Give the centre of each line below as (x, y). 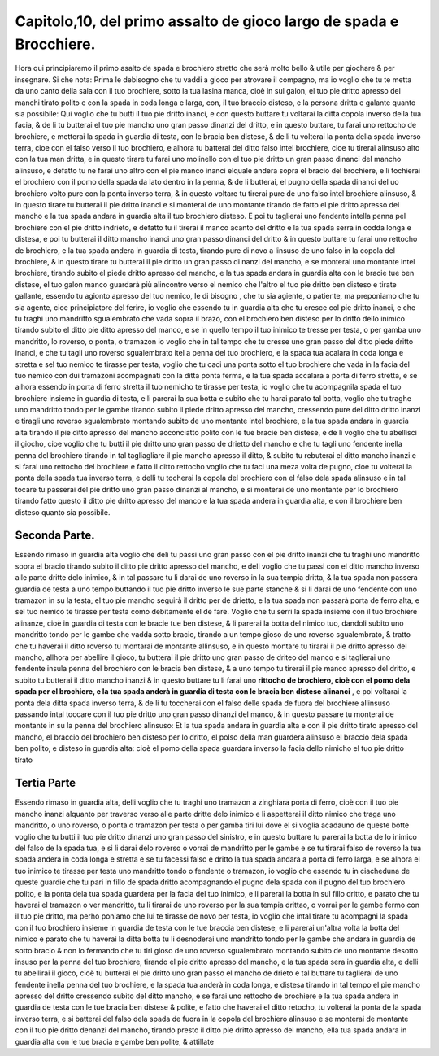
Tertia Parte (46, 783)
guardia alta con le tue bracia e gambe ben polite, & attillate (115, 1041)
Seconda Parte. (55, 536)
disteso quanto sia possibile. (63, 512)
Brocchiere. (55, 44)
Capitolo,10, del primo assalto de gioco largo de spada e (207, 21)
